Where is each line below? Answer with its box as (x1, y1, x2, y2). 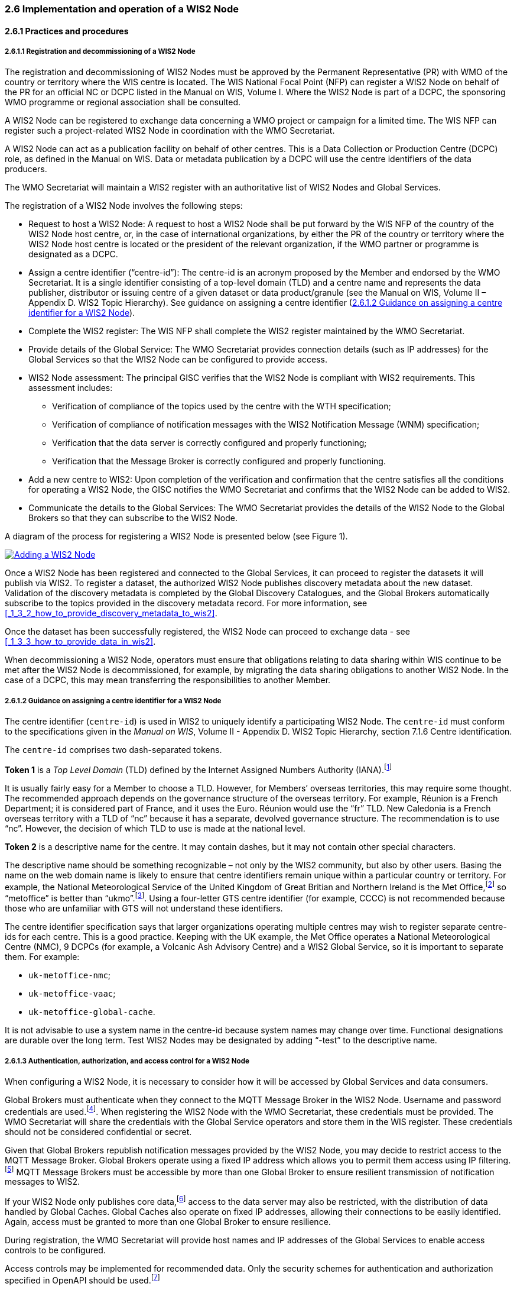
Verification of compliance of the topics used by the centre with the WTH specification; (52, 401, 391, 412)
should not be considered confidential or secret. (5, 1126, 192, 1137)
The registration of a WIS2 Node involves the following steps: (5, 201, 243, 211)
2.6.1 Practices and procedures (5, 25, 129, 36)
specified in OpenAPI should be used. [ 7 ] (5, 1273, 160, 1285)
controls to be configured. (5, 1244, 106, 1255)
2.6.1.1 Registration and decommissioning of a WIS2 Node (5, 47, 196, 56)
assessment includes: (28, 383, 113, 393)
